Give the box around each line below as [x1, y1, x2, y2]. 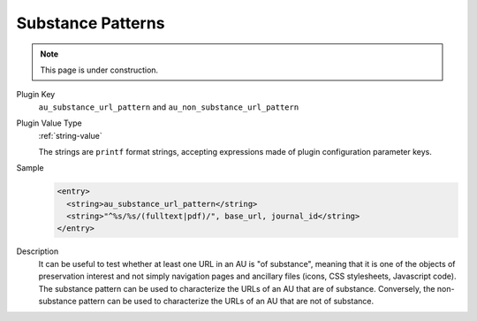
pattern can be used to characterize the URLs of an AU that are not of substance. [78, 295, 375, 306]
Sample [16, 163, 44, 173]
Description [16, 246, 59, 256]
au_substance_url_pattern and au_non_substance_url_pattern [38, 102, 299, 112]
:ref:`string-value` [38, 130, 103, 141]
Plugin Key [16, 89, 56, 100]
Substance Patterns [16, 13, 165, 33]
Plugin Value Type [16, 118, 83, 128]
